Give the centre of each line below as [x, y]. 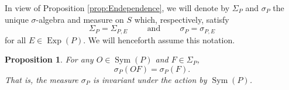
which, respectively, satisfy [182, 19]
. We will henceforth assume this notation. [159, 39]
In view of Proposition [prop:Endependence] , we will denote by [117, 8]
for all [16, 39]
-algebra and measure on [80, 19]
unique [17, 19]
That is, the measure [42, 79]
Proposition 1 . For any [49, 59]
